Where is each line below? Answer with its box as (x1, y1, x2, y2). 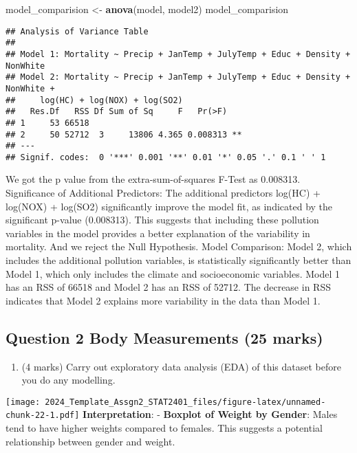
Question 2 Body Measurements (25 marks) (6, 327, 323, 348)
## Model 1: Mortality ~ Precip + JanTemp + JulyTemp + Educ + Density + (6, 49, 351, 59)
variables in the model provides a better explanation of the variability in (6, 225, 310, 240)
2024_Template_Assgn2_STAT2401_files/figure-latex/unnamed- (45, 397, 326, 407)
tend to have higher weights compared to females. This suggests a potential (6, 421, 323, 435)
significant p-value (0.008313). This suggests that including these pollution (6, 212, 319, 227)
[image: (6, 397, 41, 407)
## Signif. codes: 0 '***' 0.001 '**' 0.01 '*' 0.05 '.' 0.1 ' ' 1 (6, 152, 326, 162)
